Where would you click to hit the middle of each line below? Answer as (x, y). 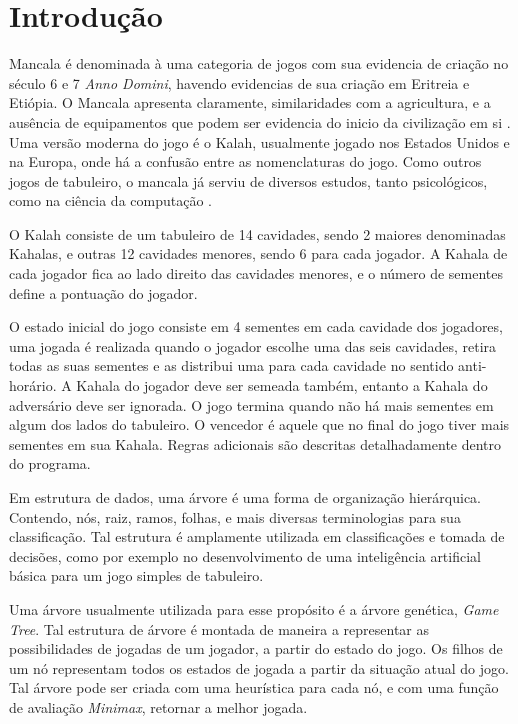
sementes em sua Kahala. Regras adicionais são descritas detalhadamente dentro (255, 443)
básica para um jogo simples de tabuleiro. (136, 575)
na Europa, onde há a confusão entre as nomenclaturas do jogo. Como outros (245, 161)
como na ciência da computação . (110, 200)
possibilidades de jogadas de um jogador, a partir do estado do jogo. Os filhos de (256, 648)
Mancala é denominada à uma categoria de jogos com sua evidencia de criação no (259, 63)
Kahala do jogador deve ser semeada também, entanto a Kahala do (282, 385)
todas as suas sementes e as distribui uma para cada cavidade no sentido (231, 365)
